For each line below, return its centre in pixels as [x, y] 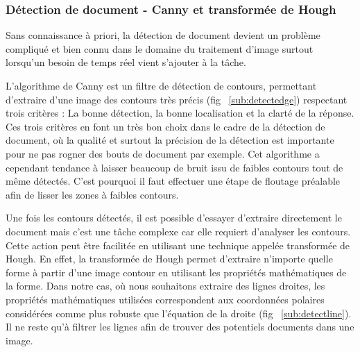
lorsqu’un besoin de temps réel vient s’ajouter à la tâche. [126, 62]
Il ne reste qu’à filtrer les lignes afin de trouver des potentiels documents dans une [180, 327]
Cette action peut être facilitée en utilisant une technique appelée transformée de [178, 245]
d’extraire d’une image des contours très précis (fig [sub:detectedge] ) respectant [177, 99]
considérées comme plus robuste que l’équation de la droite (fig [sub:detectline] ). [179, 313]
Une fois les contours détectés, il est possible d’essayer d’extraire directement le [174, 218]
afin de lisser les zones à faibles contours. [92, 194]
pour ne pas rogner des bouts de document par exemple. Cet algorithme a [163, 153]
